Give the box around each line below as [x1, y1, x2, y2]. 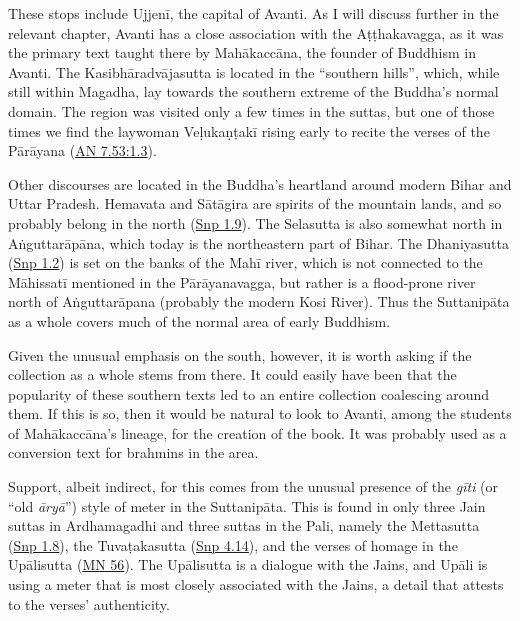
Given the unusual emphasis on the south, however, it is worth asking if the [8, 344, 472, 365]
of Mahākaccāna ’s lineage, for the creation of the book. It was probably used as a [8, 422, 507, 443]
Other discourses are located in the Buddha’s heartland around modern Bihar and [8, 173, 512, 194]
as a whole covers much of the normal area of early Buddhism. [8, 310, 391, 331]
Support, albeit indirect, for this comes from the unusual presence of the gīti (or [8, 476, 499, 497]
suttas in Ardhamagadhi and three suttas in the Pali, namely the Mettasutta [8, 515, 480, 536]
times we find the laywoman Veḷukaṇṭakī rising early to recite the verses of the [8, 120, 490, 141]
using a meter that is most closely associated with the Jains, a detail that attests [8, 574, 504, 595]
